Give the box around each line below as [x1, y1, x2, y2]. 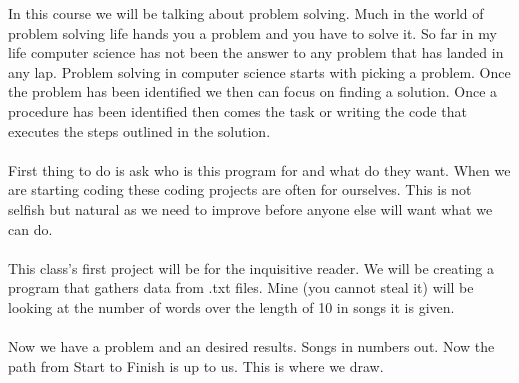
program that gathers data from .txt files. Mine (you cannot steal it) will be [8, 277, 474, 298]
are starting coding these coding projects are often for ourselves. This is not [8, 179, 472, 200]
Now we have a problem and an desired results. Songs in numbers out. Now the [8, 336, 495, 357]
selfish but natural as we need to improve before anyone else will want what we [8, 198, 493, 219]
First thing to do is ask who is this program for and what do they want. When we [8, 159, 511, 180]
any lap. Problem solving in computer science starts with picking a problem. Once [8, 61, 511, 82]
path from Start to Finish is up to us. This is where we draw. [8, 355, 384, 376]
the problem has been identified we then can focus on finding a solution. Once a [8, 81, 498, 102]
